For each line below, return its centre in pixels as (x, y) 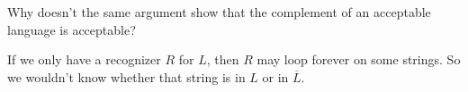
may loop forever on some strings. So (359, 59)
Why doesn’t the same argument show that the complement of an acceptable (219, 12)
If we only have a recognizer (84, 59)
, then (223, 59)
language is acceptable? (72, 29)
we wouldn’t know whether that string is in (126, 76)
